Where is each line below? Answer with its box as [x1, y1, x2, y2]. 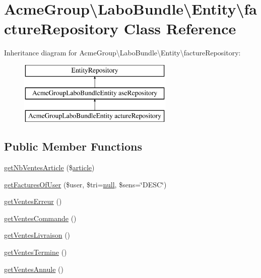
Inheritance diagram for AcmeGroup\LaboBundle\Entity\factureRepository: [4, 47, 241, 58]
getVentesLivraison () [4, 230, 71, 240]
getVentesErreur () [4, 196, 62, 206]
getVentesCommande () [4, 213, 77, 223]
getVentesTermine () [4, 247, 67, 257]
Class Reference [123, 18, 236, 39]
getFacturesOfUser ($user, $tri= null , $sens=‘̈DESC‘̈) [4, 179, 167, 189]
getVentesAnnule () [4, 263, 63, 274]
